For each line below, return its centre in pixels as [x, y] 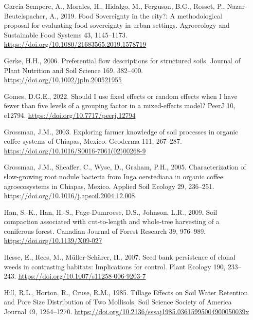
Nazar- [237, 6]
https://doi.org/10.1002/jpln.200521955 [63, 80]
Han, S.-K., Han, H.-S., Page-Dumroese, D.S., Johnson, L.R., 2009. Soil [111, 212]
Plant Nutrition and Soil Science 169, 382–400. [73, 70]
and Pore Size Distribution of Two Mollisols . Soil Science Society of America [118, 302]
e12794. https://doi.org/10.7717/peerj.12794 [70, 115]
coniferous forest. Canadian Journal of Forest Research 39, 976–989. [105, 231]
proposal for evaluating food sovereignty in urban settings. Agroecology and [117, 25]
